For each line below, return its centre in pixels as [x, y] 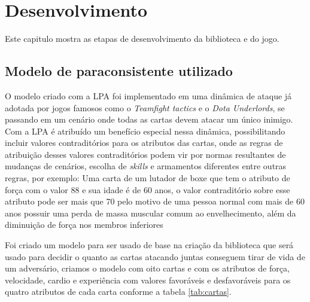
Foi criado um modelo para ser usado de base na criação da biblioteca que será [149, 245]
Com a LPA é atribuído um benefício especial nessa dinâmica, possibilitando [145, 131]
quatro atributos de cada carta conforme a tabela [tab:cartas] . [118, 292]
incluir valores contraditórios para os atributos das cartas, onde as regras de [144, 143]
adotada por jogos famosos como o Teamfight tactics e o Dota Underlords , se [145, 107]
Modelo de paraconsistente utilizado [119, 71]
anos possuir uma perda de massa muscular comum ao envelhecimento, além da [151, 213]
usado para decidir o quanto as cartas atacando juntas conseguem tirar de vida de [155, 256]
